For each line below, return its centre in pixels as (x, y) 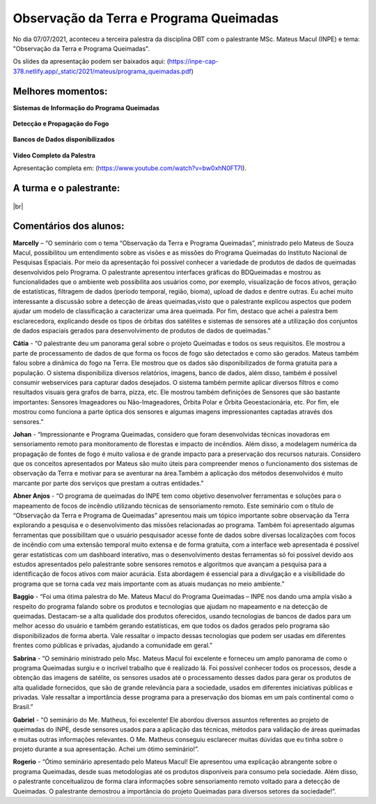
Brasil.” (23, 707)
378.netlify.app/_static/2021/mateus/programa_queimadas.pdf (102, 71)
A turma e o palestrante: (66, 188)
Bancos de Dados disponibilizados (64, 139)
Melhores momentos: (60, 91)
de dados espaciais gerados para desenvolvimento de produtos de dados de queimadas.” (142, 331)
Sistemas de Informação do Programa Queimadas (86, 107)
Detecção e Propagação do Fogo (61, 124)
